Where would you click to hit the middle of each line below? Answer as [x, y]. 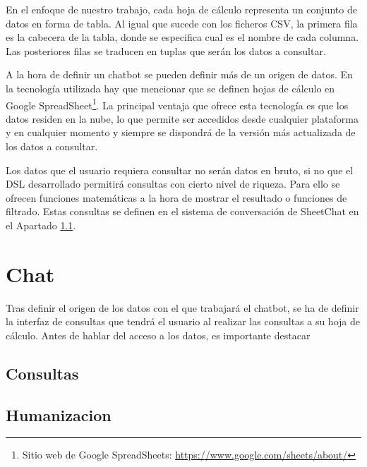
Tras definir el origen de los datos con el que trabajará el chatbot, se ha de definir [182, 307]
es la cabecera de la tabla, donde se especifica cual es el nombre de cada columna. [182, 37]
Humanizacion [59, 414]
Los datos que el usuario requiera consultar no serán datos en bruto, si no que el [180, 170]
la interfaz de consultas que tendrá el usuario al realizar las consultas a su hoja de [183, 321]
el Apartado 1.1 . [41, 225]
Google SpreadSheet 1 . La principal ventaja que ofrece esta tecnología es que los [177, 104]
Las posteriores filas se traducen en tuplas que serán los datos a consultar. [166, 50]
